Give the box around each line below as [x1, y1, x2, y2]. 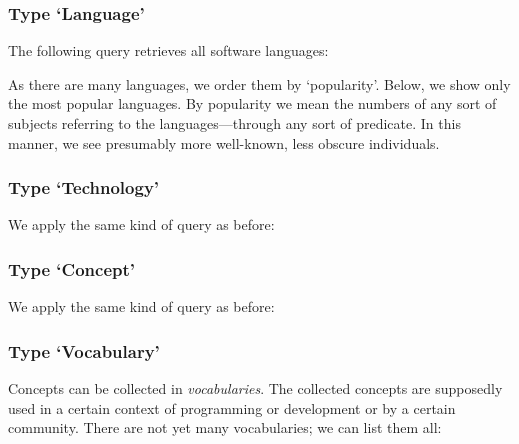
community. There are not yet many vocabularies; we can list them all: [8, 417, 442, 438]
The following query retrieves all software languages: [8, 40, 329, 61]
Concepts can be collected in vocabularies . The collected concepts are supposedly [8, 378, 503, 399]
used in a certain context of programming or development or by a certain [8, 397, 456, 418]
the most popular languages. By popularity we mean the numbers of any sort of [8, 93, 497, 114]
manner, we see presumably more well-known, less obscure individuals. [8, 132, 440, 153]
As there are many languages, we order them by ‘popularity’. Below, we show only [8, 73, 511, 94]
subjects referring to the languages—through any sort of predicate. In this [8, 113, 461, 133]
